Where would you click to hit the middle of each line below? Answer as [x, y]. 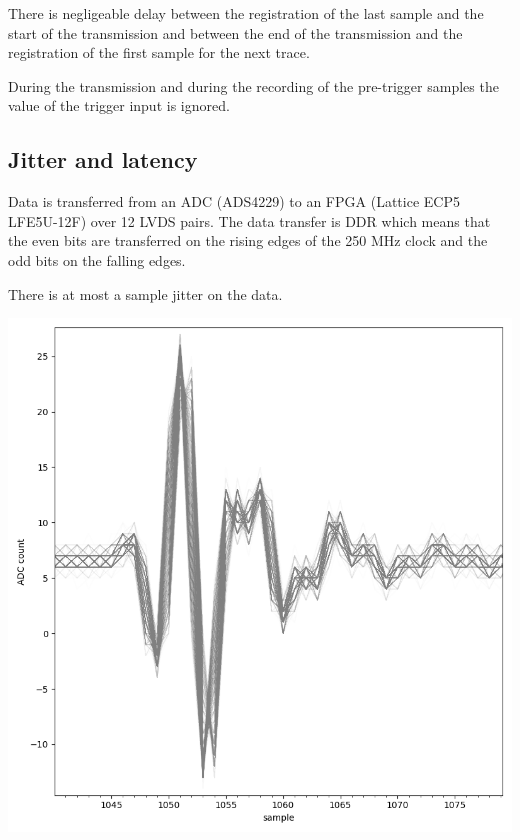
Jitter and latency [103, 159]
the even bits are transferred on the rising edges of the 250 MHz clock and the [248, 240]
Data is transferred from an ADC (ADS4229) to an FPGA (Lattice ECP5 [234, 201]
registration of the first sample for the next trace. [159, 52]
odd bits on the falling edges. [97, 259]
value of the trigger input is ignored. [119, 105]
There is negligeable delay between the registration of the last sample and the [246, 13]
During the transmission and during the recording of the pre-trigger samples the [253, 85]
